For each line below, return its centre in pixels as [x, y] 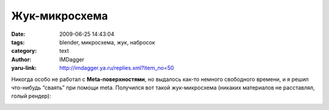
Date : [18, 34]
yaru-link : [24, 68]
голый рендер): [31, 96]
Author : [21, 59]
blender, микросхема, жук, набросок [107, 42]
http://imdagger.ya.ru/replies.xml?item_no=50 [117, 68]
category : [24, 51]
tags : [18, 42]
